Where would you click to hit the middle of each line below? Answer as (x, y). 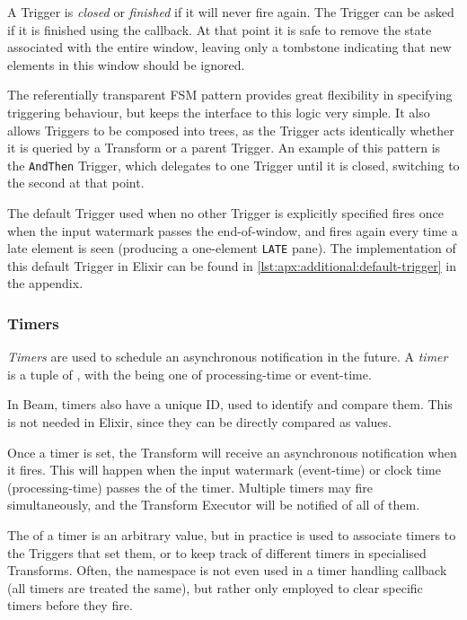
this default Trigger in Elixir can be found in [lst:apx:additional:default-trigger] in (232, 265)
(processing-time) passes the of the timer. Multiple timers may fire (190, 487)
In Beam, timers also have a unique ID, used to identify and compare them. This (230, 404)
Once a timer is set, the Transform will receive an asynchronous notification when (232, 452)
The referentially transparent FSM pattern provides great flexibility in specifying (230, 95)
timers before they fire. (70, 605)
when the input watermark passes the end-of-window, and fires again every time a (233, 230)
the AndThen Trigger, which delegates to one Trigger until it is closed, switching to (233, 165)
